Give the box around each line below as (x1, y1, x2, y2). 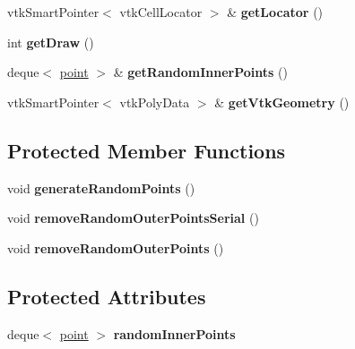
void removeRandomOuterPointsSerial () (7, 209, 259, 227)
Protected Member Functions (7, 136, 286, 164)
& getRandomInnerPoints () (113, 63, 288, 81)
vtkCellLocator (119, 3, 203, 21)
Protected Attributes (7, 282, 206, 310)
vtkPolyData (119, 92, 190, 111)
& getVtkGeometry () (214, 92, 350, 111)
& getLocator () (227, 3, 324, 21)
